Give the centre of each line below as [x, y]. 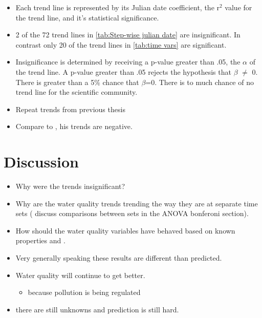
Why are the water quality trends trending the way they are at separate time [137, 203]
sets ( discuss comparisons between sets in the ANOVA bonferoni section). [132, 213]
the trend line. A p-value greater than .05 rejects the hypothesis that [123, 71]
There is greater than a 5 [55, 82]
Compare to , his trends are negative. [74, 126]
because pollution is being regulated [84, 292]
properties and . [40, 240]
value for [238, 7]
